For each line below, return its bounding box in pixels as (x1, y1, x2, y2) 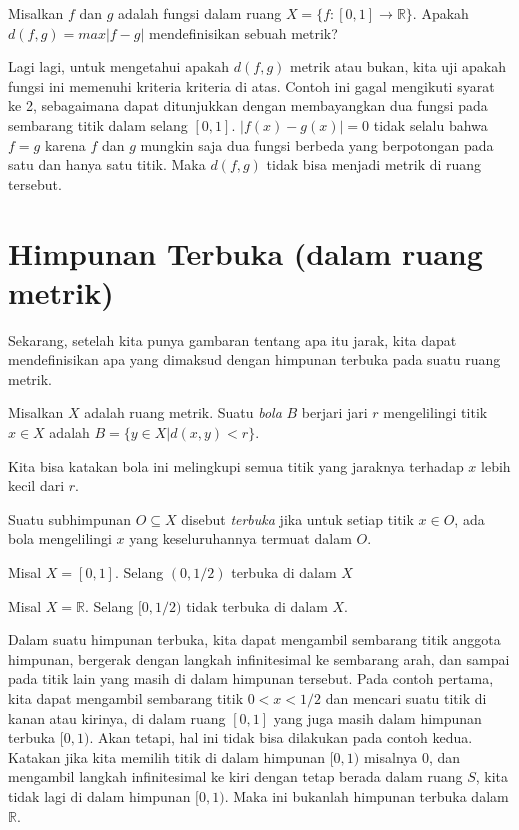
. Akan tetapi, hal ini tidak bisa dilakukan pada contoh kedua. (89, 727, 473, 748)
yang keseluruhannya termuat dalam (129, 528, 352, 549)
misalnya (363, 746, 418, 767)
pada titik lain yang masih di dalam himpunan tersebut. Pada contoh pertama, (8, 668, 494, 689)
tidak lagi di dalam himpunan (8, 785, 191, 806)
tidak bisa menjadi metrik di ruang (266, 154, 482, 175)
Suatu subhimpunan (8, 508, 132, 529)
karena (44, 134, 86, 155)
